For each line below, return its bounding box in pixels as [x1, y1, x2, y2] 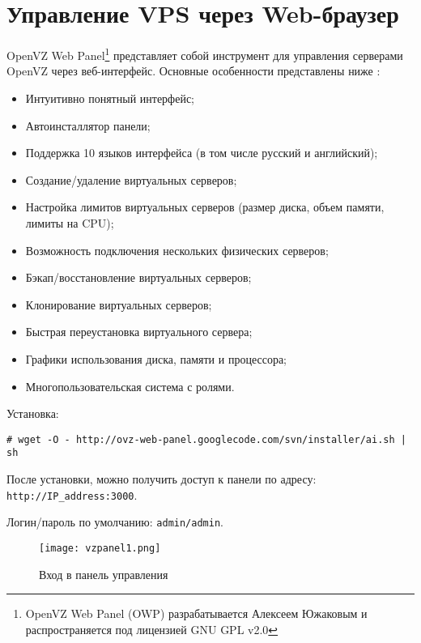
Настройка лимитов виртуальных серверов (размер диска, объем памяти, [25, 198, 385, 215]
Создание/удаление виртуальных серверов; [25, 171, 237, 188]
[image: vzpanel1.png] [39, 542, 161, 554]
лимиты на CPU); [25, 214, 114, 231]
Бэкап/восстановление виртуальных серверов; [25, 269, 252, 286]
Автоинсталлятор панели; [25, 117, 151, 134]
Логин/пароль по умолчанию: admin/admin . [6, 513, 223, 530]
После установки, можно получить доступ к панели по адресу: [6, 471, 317, 487]
